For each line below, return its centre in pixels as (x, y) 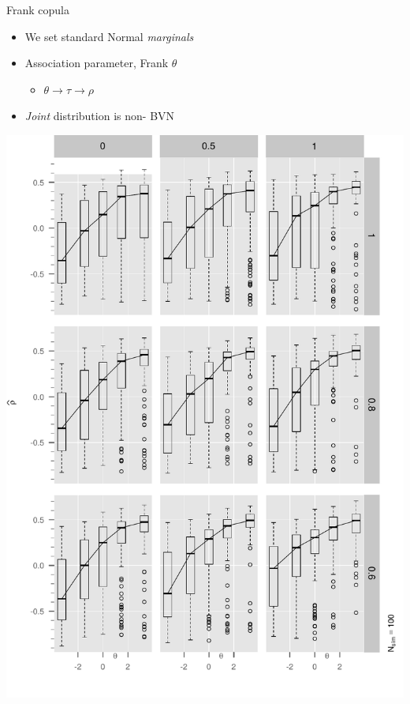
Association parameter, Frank (97, 63)
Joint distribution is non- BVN (100, 116)
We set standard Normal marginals (109, 36)
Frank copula (38, 9)
